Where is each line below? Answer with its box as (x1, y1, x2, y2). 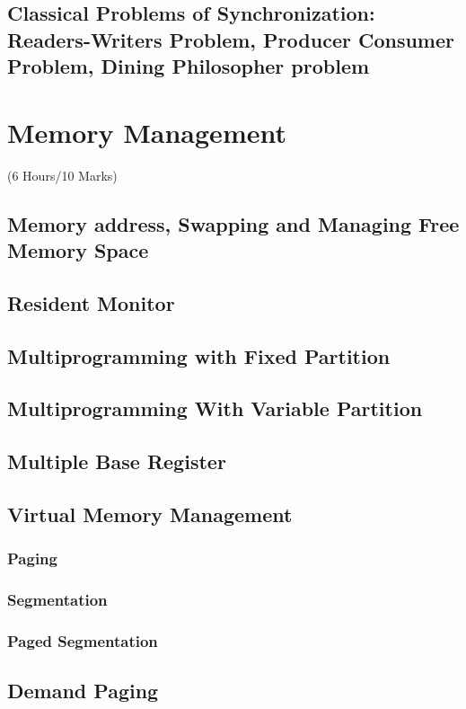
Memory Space (7, 236, 149, 264)
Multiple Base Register (7, 448, 226, 475)
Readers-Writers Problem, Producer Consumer (7, 25, 454, 53)
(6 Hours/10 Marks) (7, 165, 118, 184)
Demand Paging (7, 677, 159, 705)
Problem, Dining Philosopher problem (7, 52, 370, 80)
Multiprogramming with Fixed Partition (7, 341, 391, 369)
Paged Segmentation (7, 629, 158, 651)
